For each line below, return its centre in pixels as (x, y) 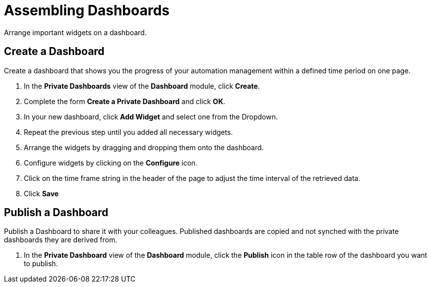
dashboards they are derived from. (61, 240)
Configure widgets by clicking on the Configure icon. (111, 163)
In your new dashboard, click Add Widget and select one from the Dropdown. (151, 116)
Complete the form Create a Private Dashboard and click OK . (124, 101)
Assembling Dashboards (87, 10)
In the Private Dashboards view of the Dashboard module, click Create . (142, 86)
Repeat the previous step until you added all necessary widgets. (128, 132)
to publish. (41, 264)
